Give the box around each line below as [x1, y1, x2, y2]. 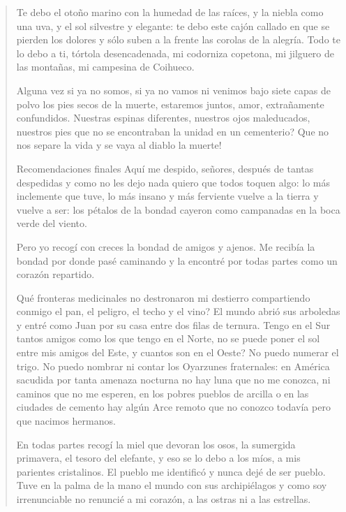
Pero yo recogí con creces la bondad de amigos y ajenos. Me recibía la [16, 239, 315, 254]
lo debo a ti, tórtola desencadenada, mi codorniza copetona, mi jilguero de [16, 45, 335, 60]
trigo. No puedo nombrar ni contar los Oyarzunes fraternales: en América [16, 358, 330, 373]
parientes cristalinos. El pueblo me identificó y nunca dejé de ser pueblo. [16, 464, 326, 478]
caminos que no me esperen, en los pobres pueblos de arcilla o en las [16, 386, 309, 400]
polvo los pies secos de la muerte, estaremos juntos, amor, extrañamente [16, 96, 324, 111]
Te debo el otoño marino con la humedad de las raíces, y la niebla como [16, 5, 324, 19]
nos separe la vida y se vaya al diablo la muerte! [16, 138, 222, 152]
